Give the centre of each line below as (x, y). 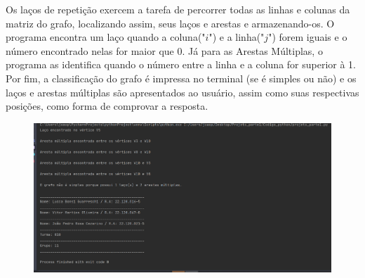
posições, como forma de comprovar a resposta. (107, 106)
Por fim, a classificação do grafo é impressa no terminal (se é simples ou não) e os (181, 78)
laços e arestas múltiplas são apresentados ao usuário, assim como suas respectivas (182, 92)
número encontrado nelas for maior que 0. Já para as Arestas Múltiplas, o (164, 50)
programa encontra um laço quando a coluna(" (106, 37)
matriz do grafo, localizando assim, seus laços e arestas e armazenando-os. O (170, 23)
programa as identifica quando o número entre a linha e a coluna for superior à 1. (181, 64)
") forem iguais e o (308, 37)
